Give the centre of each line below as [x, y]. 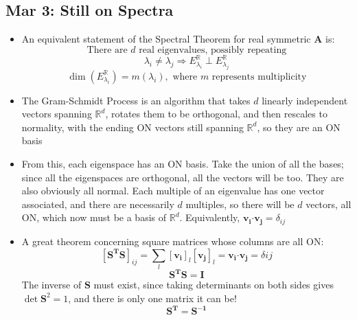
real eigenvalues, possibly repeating [213, 50]
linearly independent [305, 100]
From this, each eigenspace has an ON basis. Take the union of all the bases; [183, 164]
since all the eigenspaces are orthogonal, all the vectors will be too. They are [183, 177]
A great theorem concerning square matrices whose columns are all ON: [173, 241]
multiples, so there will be [240, 204]
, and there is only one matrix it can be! [152, 298]
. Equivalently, [210, 217]
